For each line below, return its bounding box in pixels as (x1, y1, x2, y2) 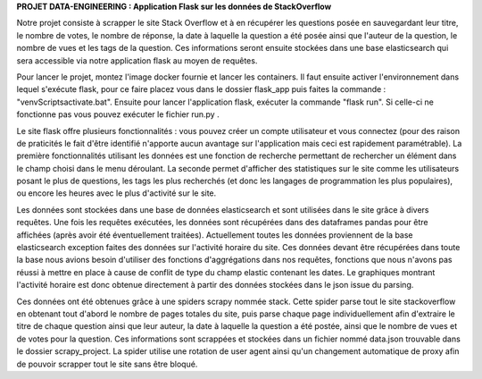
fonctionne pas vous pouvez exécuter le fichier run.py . (16, 109, 220, 120)
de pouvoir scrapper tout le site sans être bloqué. (16, 358, 198, 369)
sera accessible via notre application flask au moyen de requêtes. (16, 55, 258, 66)
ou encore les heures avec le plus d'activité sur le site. (16, 188, 217, 198)
